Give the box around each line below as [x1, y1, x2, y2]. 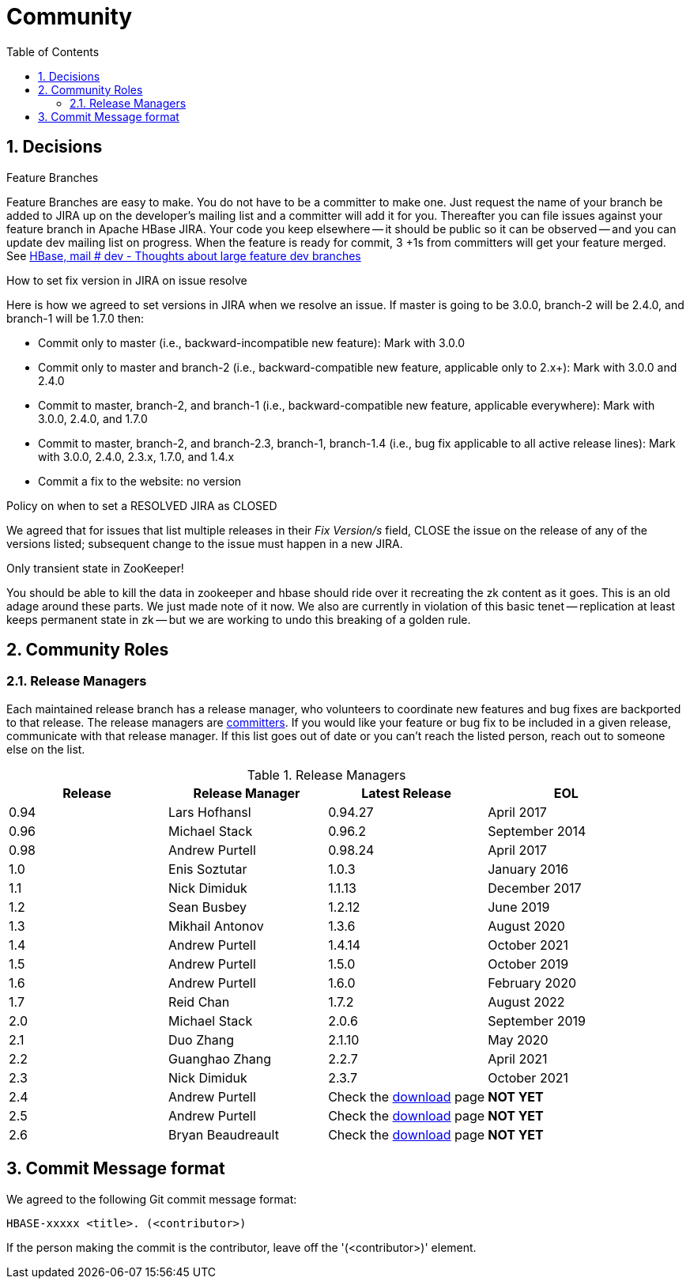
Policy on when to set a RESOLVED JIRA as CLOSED [6, 498, 277, 512]
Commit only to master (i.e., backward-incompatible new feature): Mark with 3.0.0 [38, 335, 466, 350]
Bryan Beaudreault [168, 1126, 279, 1143]
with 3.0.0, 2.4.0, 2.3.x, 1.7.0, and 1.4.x [38, 449, 235, 463]
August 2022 [488, 993, 565, 1010]
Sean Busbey [168, 898, 247, 915]
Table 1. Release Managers [247, 766, 406, 783]
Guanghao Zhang [168, 1050, 272, 1067]
